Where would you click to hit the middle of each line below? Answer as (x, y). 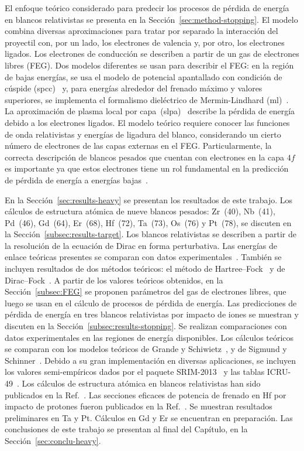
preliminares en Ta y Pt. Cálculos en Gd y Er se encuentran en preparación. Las (149, 417)
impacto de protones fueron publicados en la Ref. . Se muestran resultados (139, 406)
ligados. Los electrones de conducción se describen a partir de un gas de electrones (152, 54)
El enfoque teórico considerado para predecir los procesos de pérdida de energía (147, 8)
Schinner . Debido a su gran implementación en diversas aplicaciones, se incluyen (151, 360)
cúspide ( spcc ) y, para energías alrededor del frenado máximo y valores (134, 88)
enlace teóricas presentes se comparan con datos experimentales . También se (143, 257)
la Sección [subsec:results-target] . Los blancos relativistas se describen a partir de (151, 234)
